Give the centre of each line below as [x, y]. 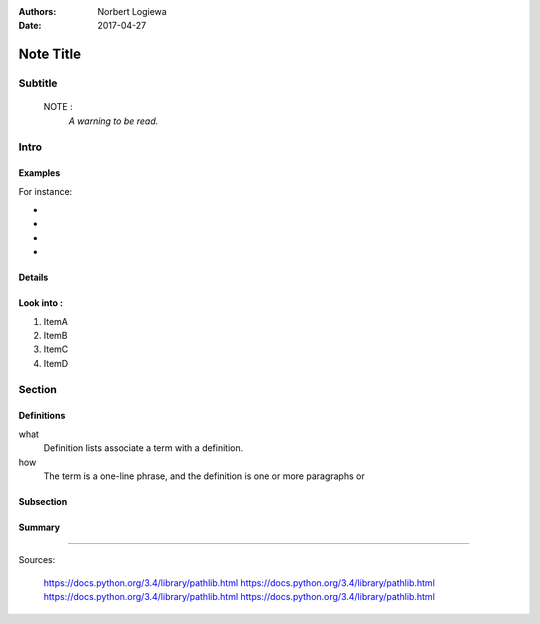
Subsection [43, 501]
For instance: [45, 191]
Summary [39, 527]
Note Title [50, 54]
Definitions [42, 416]
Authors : [37, 11]
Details [33, 277]
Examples [39, 173]
